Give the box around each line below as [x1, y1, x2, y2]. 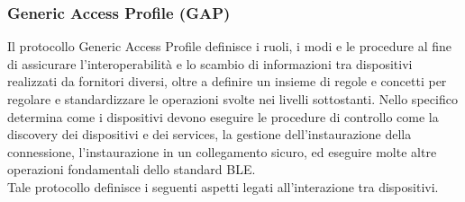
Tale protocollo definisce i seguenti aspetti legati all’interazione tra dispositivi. [7, 177, 439, 196]
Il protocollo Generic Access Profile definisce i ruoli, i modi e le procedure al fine [7, 37, 452, 56]
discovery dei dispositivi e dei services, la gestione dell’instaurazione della [7, 125, 412, 144]
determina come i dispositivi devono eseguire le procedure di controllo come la [7, 107, 439, 126]
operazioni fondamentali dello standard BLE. [7, 160, 256, 179]
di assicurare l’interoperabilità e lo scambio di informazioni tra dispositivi [7, 54, 413, 73]
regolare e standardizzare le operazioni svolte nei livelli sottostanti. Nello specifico [7, 90, 458, 108]
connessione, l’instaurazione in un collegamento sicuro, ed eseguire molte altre [7, 142, 437, 161]
